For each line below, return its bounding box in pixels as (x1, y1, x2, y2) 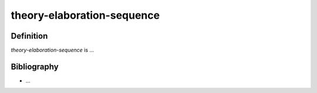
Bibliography (11, 61, 59, 71)
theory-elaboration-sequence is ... (11, 47, 94, 54)
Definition (11, 31, 48, 41)
